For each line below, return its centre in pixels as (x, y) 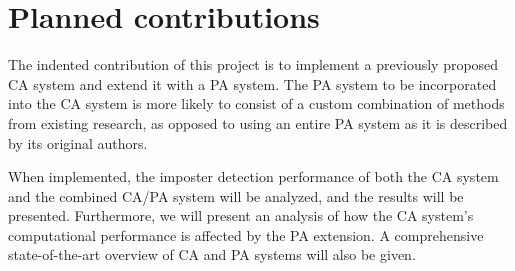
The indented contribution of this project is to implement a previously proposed (253, 64)
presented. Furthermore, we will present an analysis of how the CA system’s (241, 215)
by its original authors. (78, 142)
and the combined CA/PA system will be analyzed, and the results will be (236, 195)
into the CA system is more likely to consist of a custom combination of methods (256, 103)
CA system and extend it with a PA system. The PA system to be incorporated (252, 83)
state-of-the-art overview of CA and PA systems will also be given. (212, 254)
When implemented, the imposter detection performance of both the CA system (253, 176)
